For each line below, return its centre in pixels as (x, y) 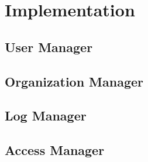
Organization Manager (74, 81)
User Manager (49, 46)
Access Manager (55, 150)
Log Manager (46, 116)
